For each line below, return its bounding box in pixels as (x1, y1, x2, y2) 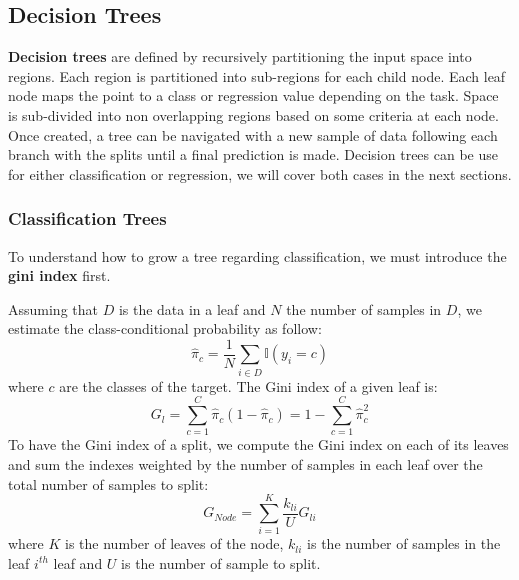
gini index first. (8, 265, 111, 286)
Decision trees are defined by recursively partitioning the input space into (8, 46, 472, 67)
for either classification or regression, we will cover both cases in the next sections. (8, 163, 512, 184)
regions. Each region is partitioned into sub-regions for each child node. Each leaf (8, 65, 506, 86)
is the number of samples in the (307, 533, 501, 554)
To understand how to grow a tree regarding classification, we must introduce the (8, 245, 507, 266)
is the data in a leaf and (118, 298, 266, 319)
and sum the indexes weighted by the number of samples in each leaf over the (8, 454, 483, 475)
